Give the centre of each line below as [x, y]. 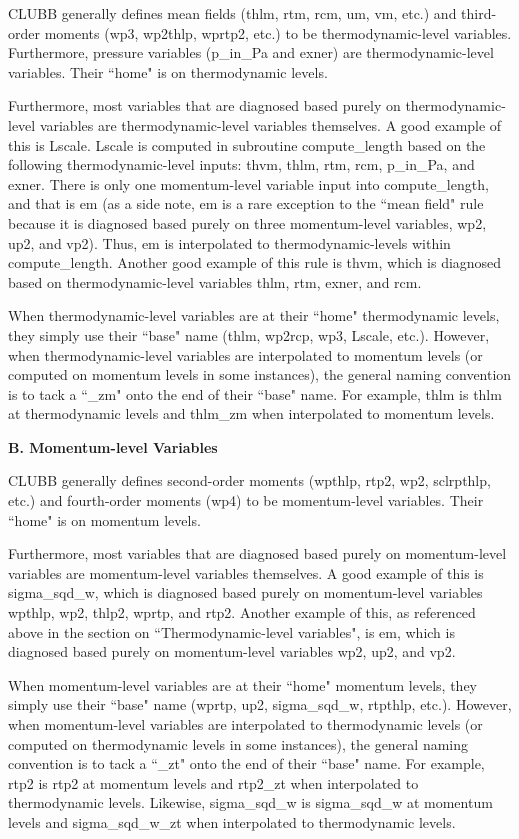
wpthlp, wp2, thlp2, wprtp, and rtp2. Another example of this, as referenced [242, 612]
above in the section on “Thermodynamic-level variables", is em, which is [231, 631]
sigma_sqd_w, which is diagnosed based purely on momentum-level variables [245, 592]
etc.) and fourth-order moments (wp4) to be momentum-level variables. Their [246, 500]
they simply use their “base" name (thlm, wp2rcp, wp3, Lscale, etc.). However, [249, 334]
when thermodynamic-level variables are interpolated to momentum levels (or [245, 354]
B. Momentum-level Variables [113, 446]
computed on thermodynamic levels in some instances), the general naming [238, 743]
